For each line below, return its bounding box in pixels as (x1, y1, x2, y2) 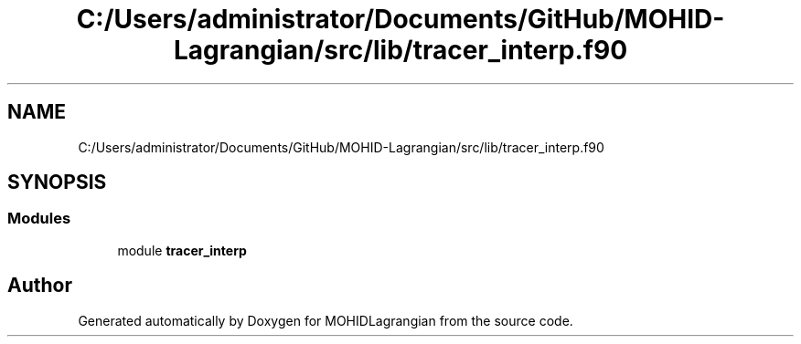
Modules (7, 209, 71, 228)
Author (7, 274, 72, 297)
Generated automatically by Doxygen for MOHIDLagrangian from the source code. (78, 312, 573, 328)
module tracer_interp (117, 242, 247, 258)
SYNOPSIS (7, 171, 107, 194)
